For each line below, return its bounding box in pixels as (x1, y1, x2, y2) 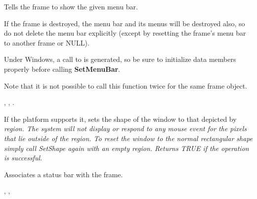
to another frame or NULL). (4, 37, 89, 48)
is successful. (4, 152, 43, 163)
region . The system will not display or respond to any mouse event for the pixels (4, 123, 247, 134)
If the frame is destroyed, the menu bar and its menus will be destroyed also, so (4, 18, 245, 28)
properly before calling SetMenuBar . (4, 63, 120, 74)
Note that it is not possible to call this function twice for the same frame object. (4, 80, 247, 91)
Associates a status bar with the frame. (4, 169, 123, 179)
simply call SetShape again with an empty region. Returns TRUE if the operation (4, 143, 249, 153)
